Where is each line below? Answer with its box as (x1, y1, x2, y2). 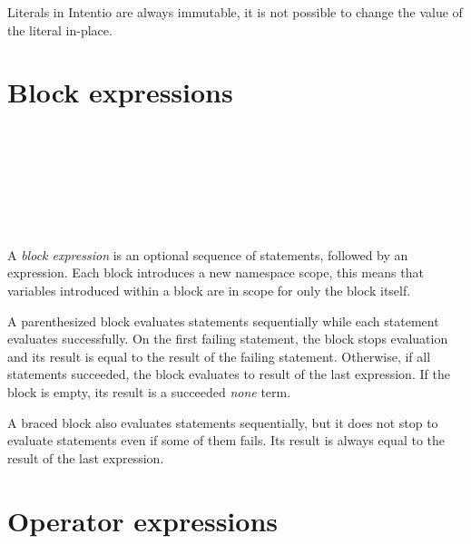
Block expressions (7, 73, 233, 111)
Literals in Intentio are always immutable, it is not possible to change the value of (7, 3, 463, 21)
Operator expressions (7, 501, 279, 539)
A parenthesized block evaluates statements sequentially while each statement (7, 311, 439, 330)
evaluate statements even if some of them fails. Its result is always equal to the (7, 431, 446, 450)
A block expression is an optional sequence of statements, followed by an (7, 245, 408, 264)
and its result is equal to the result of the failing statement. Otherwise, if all (7, 346, 431, 365)
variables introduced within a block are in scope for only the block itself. (7, 281, 411, 300)
